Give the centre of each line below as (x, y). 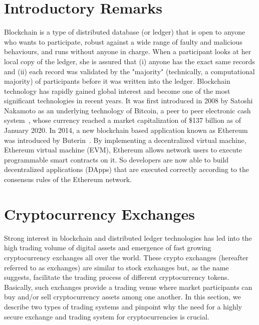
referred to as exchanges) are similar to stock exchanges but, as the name (116, 267)
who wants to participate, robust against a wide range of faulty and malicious (123, 41)
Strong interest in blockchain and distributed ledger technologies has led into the (128, 237)
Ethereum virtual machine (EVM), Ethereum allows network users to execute (123, 150)
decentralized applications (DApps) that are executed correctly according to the (126, 169)
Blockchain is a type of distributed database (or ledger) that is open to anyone (125, 32)
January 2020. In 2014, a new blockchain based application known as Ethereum (126, 130)
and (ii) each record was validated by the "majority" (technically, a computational (129, 71)
